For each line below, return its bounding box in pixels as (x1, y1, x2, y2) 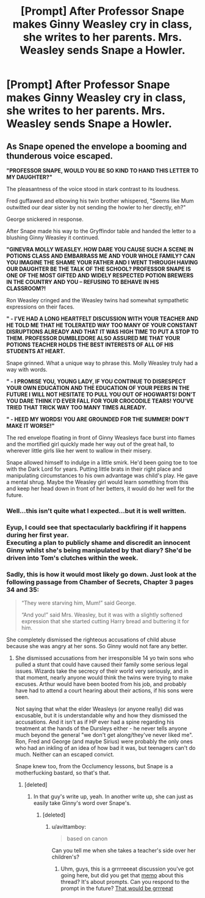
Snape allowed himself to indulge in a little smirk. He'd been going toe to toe (6, 459, 198, 466)
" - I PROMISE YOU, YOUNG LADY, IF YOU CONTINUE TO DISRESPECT (6, 378, 186, 385)
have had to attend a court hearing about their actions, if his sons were (15, 687, 193, 694)
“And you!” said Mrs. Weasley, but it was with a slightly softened (21, 611, 183, 619)
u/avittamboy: (51, 823, 87, 831)
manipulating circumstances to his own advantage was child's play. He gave (6, 472, 198, 479)
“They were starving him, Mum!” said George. (21, 599, 137, 607)
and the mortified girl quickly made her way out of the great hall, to (6, 441, 175, 447)
